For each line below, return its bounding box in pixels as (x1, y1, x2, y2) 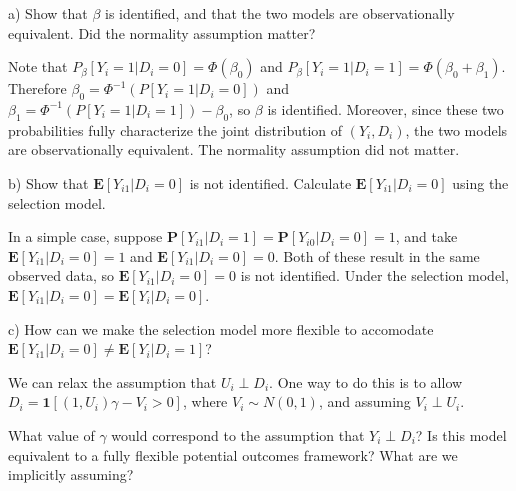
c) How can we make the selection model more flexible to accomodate (8, 318, 434, 339)
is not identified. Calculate (189, 172, 352, 193)
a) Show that (8, 3, 88, 23)
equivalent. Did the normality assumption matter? (8, 22, 316, 43)
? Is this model (415, 424, 507, 445)
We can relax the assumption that (8, 371, 217, 392)
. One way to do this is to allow (269, 371, 463, 392)
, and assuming (318, 391, 411, 412)
